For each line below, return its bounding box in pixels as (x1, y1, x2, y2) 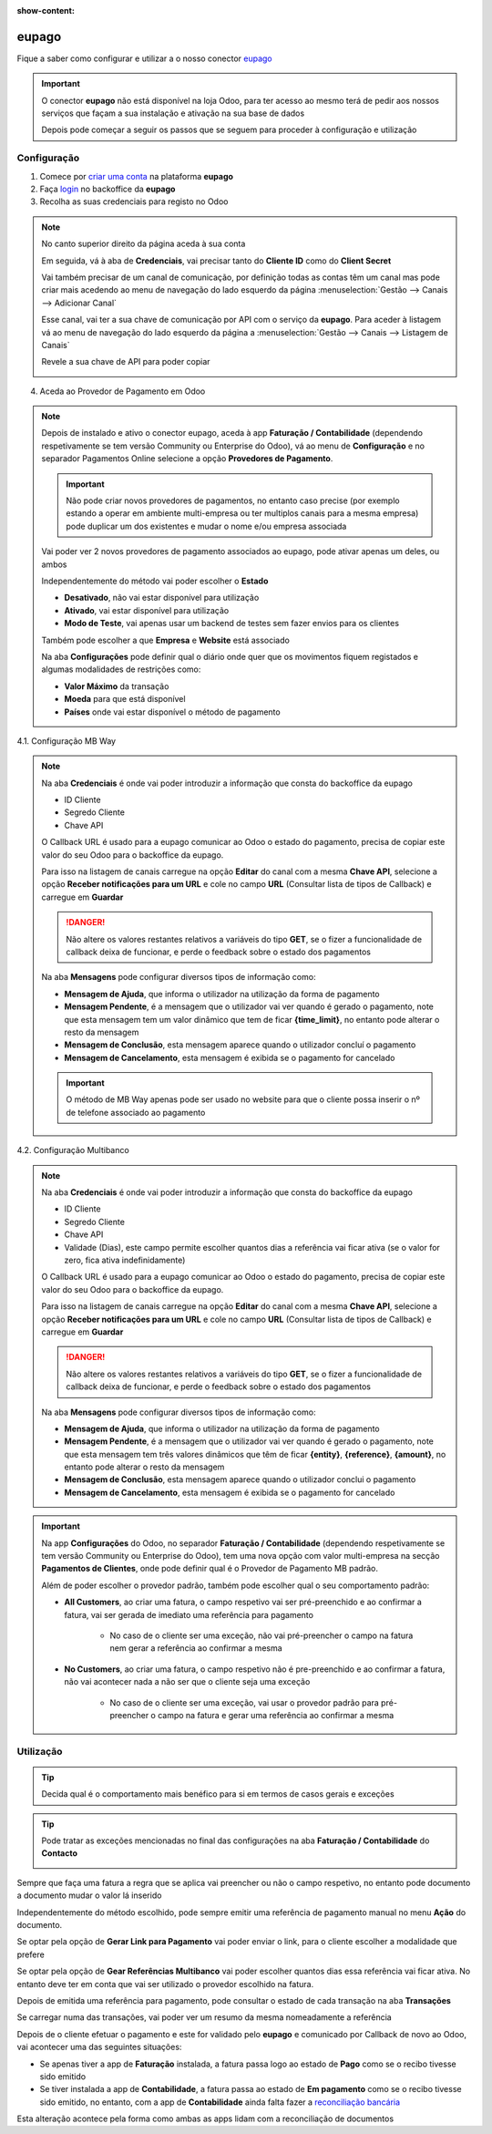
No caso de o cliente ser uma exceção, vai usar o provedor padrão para (109, 1696, 380, 1708)
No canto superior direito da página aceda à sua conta (41, 238, 246, 250)
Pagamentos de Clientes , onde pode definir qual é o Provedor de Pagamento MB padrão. (41, 1563, 378, 1574)
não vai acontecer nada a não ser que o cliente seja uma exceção (64, 1676, 311, 1687)
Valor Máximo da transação (64, 680, 169, 692)
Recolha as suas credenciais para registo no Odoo (39, 196, 229, 207)
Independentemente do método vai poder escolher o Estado (41, 575, 269, 586)
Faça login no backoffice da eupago (39, 183, 176, 194)
